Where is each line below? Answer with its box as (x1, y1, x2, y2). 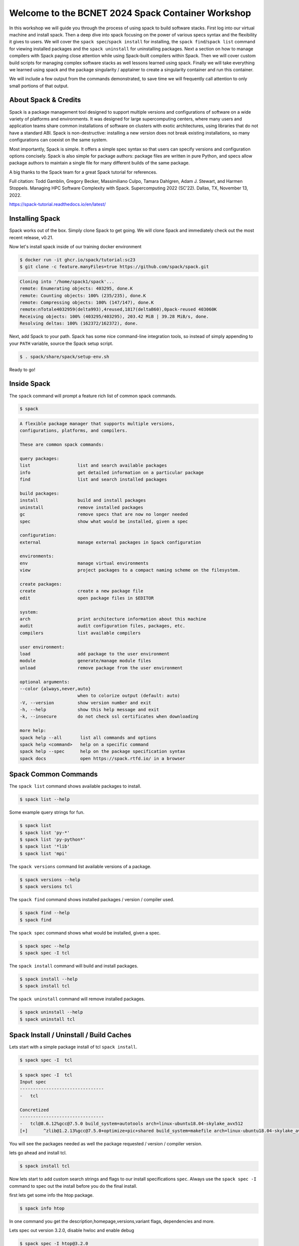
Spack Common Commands (9, 770, 98, 779)
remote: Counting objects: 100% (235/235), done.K (19, 293, 147, 299)
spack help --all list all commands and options (19, 735, 156, 740)
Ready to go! (9, 366, 36, 372)
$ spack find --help (19, 910, 70, 916)
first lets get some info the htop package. (9, 1192, 94, 1198)
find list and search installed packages (19, 476, 167, 482)
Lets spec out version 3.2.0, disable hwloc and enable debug (9, 1228, 135, 1234)
